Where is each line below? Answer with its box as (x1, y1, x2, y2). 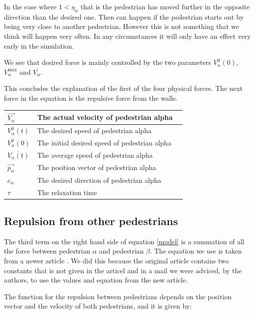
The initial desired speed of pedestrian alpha (37, 137, 171, 147)
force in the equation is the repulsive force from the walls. (4, 92, 178, 103)
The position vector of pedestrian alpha (37, 162, 156, 172)
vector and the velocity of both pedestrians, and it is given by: (4, 301, 192, 311)
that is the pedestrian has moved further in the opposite (81, 1, 250, 11)
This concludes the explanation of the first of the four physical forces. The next (4, 83, 243, 93)
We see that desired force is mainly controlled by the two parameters (4, 57, 211, 67)
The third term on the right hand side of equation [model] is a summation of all (4, 236, 245, 246)
